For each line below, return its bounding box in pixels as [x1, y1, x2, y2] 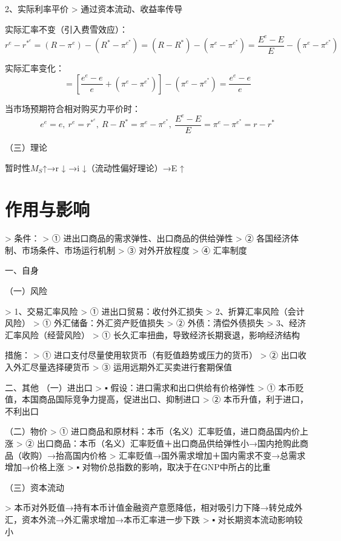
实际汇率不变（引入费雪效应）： [5, 22, 128, 35]
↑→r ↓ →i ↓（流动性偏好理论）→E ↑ [42, 161, 184, 174]
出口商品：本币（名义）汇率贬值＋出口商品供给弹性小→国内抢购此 [36, 436, 300, 449]
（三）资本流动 [5, 480, 64, 493]
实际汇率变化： [5, 62, 64, 74]
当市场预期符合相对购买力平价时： [5, 102, 141, 114]
